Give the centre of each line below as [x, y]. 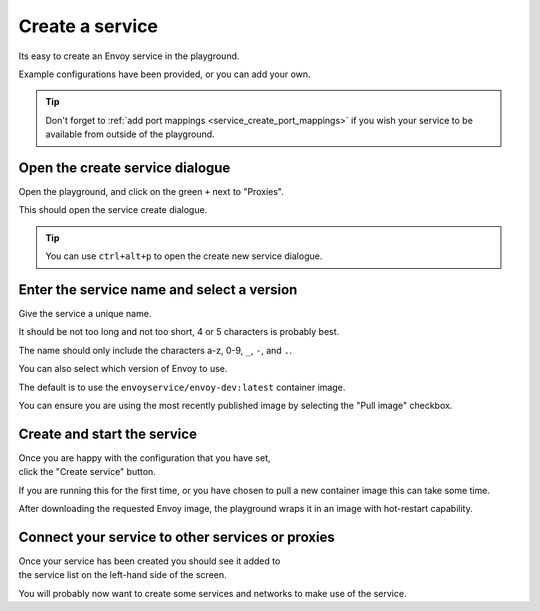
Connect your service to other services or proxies [176, 536]
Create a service [88, 26]
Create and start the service [107, 433]
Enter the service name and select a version [158, 289]
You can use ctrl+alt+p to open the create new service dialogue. [184, 256]
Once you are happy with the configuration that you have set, [144, 457]
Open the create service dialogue [124, 167]
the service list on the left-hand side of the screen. [122, 575]
